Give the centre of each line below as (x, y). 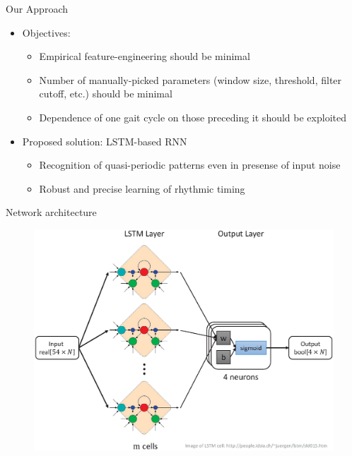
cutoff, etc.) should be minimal (106, 94)
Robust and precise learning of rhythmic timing (142, 188)
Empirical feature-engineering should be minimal (145, 56)
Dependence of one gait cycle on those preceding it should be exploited (193, 117)
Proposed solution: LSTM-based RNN (105, 141)
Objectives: (46, 32)
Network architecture (51, 212)
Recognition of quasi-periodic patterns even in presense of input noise (190, 165)
